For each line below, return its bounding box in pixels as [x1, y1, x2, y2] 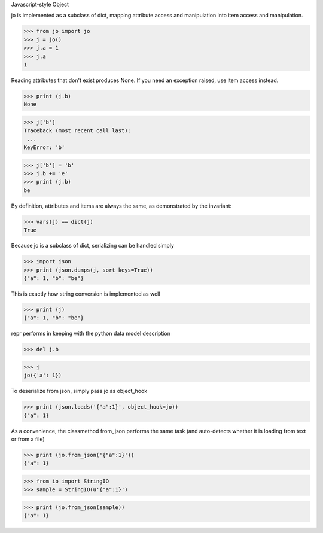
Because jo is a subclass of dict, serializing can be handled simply [11, 242, 175, 249]
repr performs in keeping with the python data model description [11, 330, 170, 337]
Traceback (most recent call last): [23, 127, 132, 134]
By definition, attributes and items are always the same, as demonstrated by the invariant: [11, 202, 232, 209]
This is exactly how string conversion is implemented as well [11, 290, 160, 297]
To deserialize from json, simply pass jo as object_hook [11, 388, 148, 395]
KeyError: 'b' [23, 144, 65, 151]
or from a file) [11, 435, 45, 443]
